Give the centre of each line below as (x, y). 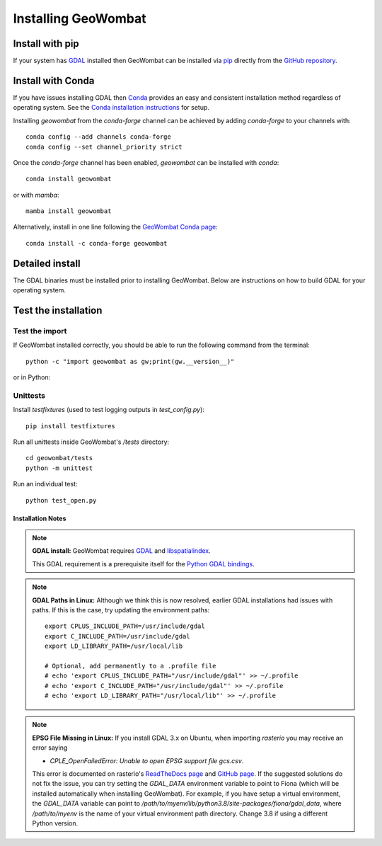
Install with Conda (54, 80)
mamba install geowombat (69, 211)
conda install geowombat (69, 179)
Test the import (40, 331)
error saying (50, 748)
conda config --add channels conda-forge (98, 137)
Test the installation (58, 310)
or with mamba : (36, 195)
